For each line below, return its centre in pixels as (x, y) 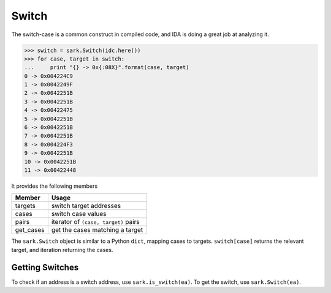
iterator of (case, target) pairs (96, 222)
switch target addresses (86, 206)
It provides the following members (55, 186)
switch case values (79, 214)
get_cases (30, 230)
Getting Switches (45, 267)
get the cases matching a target (97, 230)
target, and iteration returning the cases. (62, 250)
